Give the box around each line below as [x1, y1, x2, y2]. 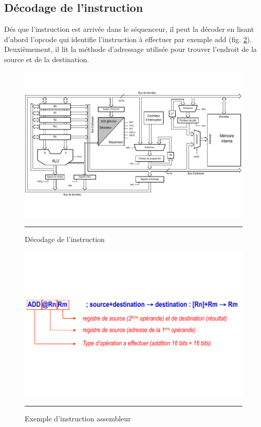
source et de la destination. [4, 53, 89, 64]
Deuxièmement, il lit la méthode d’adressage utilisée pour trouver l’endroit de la [4, 44, 257, 54]
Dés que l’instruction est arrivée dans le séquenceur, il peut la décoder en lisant [4, 24, 254, 34]
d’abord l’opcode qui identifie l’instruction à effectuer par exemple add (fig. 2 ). [4, 33, 252, 44]
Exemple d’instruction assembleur [25, 413, 131, 424]
